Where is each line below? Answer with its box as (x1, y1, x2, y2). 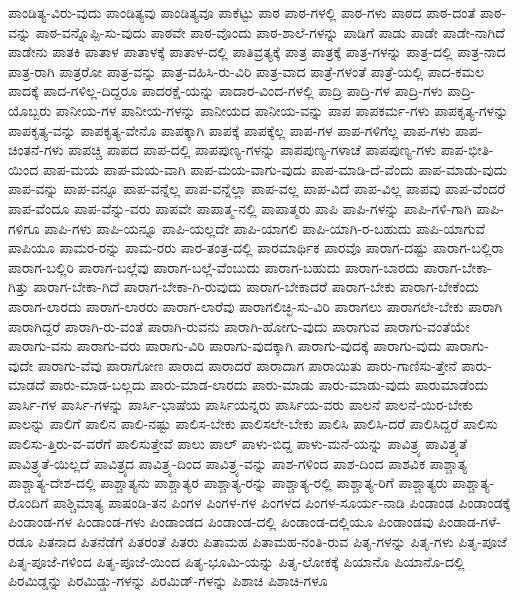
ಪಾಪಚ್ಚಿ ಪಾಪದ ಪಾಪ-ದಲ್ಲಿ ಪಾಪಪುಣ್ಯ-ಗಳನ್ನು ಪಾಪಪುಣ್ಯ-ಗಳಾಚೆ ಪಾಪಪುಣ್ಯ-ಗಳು (68, 139, 437, 160)
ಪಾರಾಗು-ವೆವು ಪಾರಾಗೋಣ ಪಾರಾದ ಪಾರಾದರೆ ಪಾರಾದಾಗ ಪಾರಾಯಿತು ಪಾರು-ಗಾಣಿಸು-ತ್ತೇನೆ (37, 354, 457, 375)
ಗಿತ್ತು (8, 276, 29, 297)
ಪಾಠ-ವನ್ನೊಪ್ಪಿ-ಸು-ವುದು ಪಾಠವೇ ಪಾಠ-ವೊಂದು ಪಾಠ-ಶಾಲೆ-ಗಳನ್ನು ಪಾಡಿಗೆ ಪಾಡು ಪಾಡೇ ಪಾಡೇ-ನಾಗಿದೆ (35, 21, 505, 42)
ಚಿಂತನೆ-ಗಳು (8, 139, 64, 160)
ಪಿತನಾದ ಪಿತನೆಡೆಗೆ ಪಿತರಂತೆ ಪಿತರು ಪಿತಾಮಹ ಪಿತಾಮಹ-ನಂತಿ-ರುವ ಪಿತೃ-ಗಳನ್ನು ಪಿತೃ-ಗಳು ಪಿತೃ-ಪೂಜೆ (37, 531, 507, 552)
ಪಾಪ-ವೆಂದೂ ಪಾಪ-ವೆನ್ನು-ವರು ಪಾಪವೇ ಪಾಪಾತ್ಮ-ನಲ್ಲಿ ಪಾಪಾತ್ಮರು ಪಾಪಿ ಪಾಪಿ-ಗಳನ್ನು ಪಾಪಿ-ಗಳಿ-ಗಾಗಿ (8, 197, 472, 218)
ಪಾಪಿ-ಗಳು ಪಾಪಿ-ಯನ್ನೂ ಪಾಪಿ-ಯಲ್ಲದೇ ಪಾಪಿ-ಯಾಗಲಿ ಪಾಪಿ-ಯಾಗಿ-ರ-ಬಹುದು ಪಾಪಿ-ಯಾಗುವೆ (44, 217, 485, 238)
